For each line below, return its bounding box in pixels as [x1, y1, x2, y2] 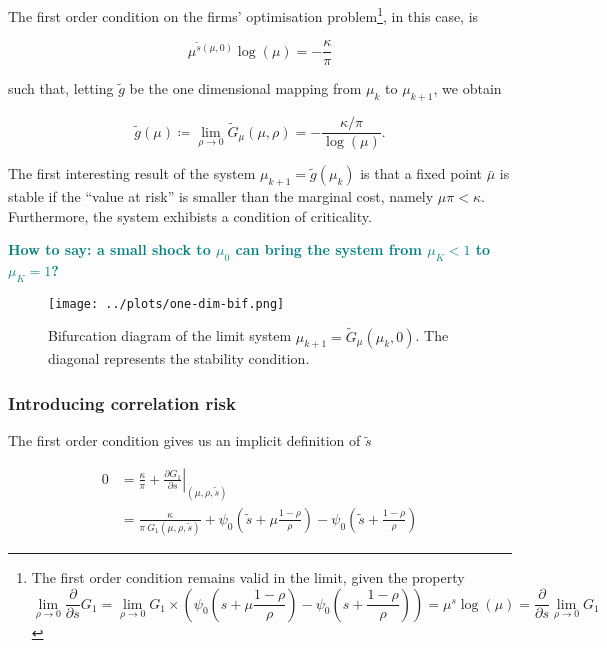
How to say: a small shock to [8, 239, 211, 260]
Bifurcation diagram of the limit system [48, 325, 292, 346]
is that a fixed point [360, 163, 483, 184]
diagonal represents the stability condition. [48, 348, 310, 369]
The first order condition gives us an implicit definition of [8, 430, 361, 451]
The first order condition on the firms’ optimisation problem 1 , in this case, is [8, 3, 479, 26]
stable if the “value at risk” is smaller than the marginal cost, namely [8, 185, 434, 206]
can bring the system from [235, 239, 422, 260]
